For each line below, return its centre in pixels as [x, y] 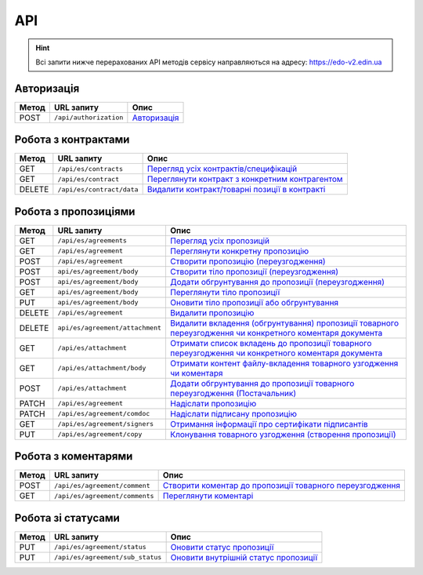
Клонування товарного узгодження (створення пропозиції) [283, 434]
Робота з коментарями [74, 456]
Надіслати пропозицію [213, 403]
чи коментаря [196, 373]
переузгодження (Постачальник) [233, 393]
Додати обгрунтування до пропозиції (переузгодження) [277, 282]
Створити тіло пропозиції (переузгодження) [254, 271]
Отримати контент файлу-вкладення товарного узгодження [284, 363]
